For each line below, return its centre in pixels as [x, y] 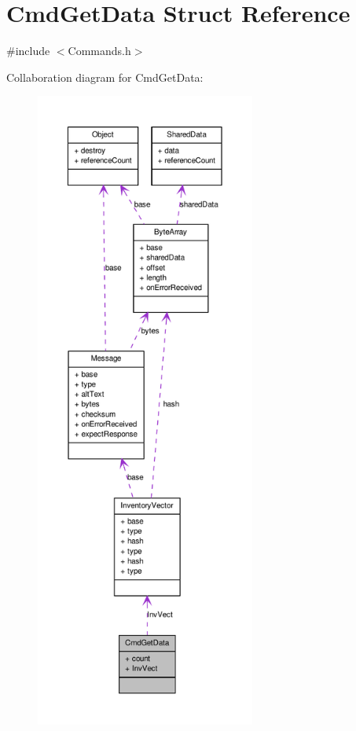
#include [28, 51]
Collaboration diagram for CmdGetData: [105, 77]
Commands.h [99, 51]
